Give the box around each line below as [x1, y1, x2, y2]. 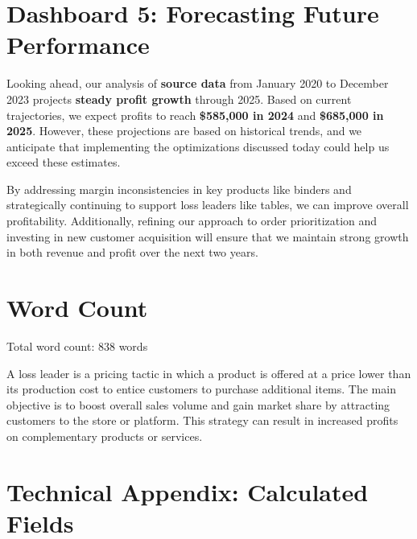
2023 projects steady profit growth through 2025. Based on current [6, 90, 352, 107]
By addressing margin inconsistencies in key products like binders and [6, 180, 352, 197]
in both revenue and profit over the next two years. [6, 244, 258, 261]
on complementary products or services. [6, 427, 203, 444]
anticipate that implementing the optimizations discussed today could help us [6, 138, 390, 154]
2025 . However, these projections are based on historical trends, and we [6, 122, 362, 139]
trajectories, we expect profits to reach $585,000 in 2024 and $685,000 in [6, 106, 384, 123]
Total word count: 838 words [6, 337, 148, 354]
